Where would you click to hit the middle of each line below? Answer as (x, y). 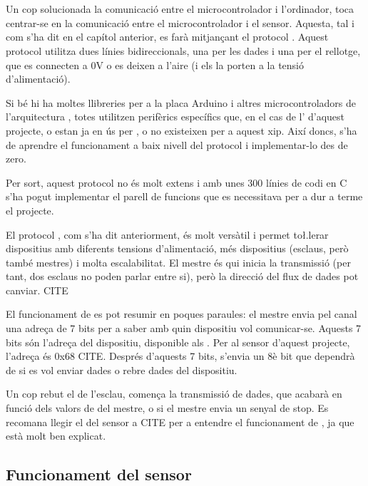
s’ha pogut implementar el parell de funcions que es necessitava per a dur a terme (184, 196)
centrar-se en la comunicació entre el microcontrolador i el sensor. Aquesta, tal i (180, 22)
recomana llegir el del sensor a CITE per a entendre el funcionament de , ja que (180, 422)
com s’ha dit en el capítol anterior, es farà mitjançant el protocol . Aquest (167, 37)
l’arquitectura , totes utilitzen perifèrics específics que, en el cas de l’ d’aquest (175, 117)
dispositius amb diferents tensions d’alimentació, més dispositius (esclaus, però (177, 248)
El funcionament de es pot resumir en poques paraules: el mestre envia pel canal (182, 314)
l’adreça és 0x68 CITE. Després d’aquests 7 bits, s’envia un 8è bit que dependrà (180, 356)
